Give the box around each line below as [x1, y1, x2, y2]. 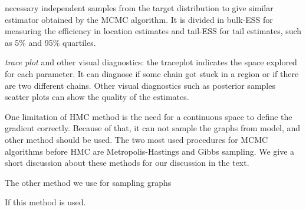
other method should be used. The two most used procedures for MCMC [5, 133, 268, 145]
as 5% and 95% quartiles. [5, 36, 96, 48]
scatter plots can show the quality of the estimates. [5, 91, 189, 103]
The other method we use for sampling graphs [5, 176, 172, 188]
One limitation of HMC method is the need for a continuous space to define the [5, 110, 292, 122]
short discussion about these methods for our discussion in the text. [5, 156, 249, 169]
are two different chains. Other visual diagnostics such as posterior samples [5, 79, 275, 91]
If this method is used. [5, 196, 86, 208]
